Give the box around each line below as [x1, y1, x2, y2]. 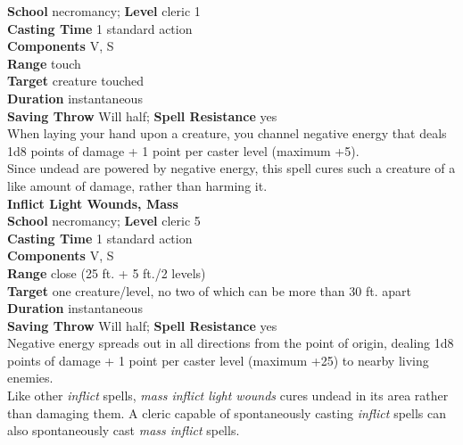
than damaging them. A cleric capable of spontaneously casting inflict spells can [7, 403, 447, 422]
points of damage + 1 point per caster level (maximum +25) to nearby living [7, 350, 429, 369]
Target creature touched [7, 71, 145, 90]
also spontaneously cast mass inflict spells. [7, 421, 240, 440]
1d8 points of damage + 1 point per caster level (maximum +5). [7, 141, 360, 160]
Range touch [7, 54, 81, 72]
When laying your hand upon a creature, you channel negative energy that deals [7, 124, 447, 143]
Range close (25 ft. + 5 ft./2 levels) [7, 263, 206, 282]
